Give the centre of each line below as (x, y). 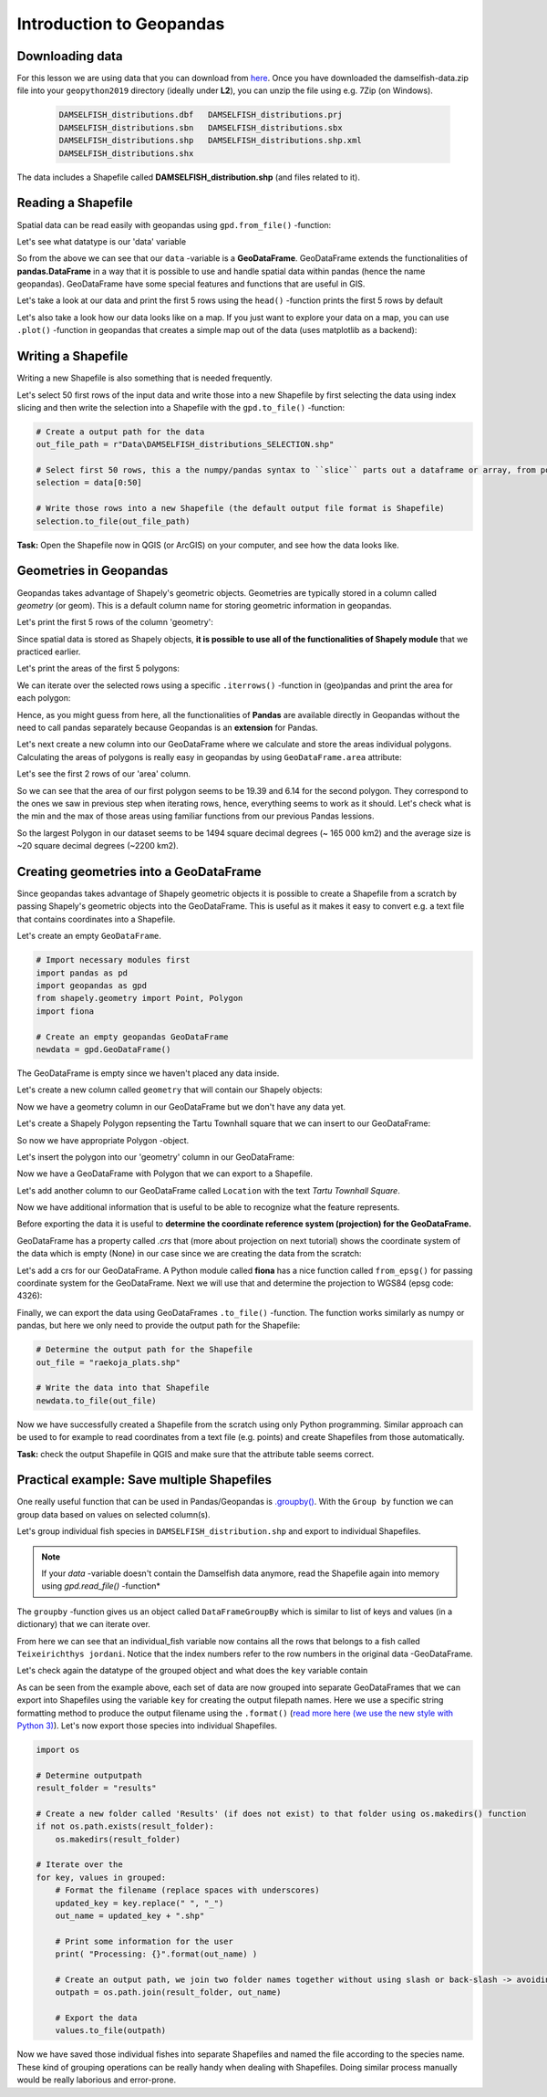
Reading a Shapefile (75, 203)
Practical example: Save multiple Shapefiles (144, 1480)
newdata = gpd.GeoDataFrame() (103, 1049)
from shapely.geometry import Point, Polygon (139, 998)
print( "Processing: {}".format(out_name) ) (156, 1954)
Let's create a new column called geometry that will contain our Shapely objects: (170, 1090)
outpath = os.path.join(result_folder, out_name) (168, 1993)
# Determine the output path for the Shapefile (144, 1350)
